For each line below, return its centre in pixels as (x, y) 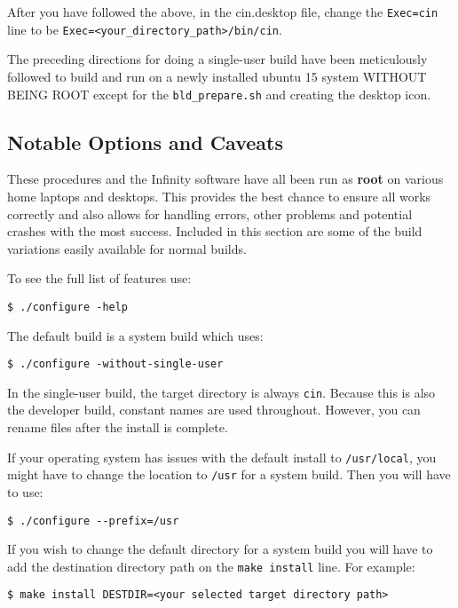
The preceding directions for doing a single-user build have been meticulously (217, 59)
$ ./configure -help (68, 307)
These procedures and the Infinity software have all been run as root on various (225, 179)
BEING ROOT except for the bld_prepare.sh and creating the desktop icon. (219, 94)
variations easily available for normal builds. (127, 248)
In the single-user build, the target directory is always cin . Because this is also (221, 392)
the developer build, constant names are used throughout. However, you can (214, 410)
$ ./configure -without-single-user (115, 364)
